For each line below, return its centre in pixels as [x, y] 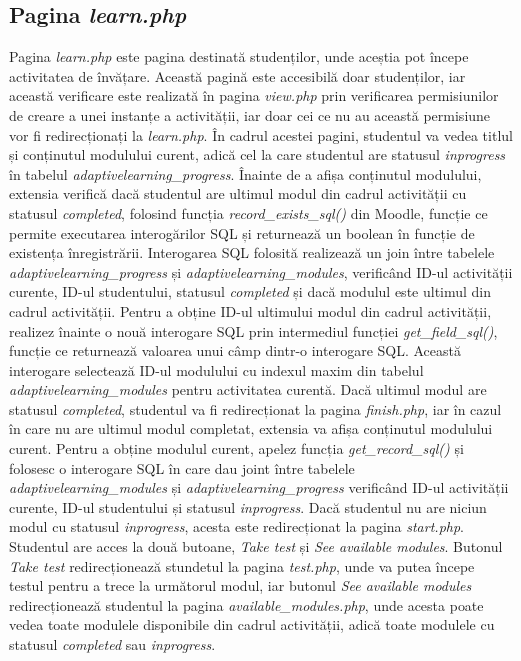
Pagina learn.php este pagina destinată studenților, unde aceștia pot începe [239, 56]
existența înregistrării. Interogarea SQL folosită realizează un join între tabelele [252, 252]
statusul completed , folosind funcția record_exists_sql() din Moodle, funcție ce [248, 212]
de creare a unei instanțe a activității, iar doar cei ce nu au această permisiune [250, 114]
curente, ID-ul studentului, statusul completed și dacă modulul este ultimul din [250, 291]
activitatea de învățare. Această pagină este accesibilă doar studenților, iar [237, 75]
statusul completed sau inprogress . [112, 644]
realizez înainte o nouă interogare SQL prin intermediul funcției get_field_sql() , [253, 330]
